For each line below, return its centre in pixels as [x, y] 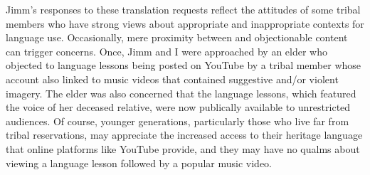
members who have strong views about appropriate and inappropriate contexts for [185, 23]
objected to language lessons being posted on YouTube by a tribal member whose [184, 65]
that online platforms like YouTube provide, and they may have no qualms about [183, 148]
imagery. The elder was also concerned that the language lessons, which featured [181, 93]
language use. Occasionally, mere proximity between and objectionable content [177, 37]
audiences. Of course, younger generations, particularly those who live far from [178, 121]
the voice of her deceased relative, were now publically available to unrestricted [178, 107]
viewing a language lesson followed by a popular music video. [139, 163]
